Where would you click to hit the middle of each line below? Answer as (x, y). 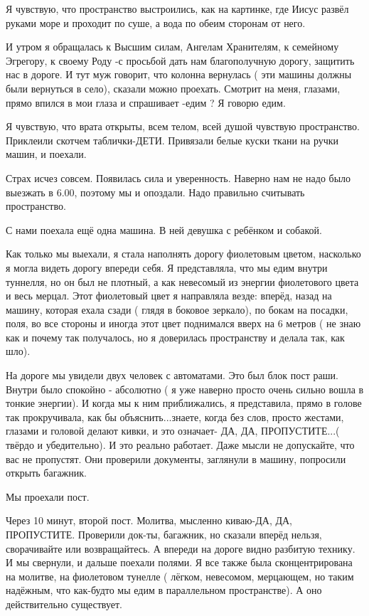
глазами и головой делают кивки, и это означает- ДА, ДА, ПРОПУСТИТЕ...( (173, 431)
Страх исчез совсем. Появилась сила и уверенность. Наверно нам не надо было (178, 177)
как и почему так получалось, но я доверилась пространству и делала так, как (175, 337)
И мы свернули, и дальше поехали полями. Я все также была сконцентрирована (179, 562)
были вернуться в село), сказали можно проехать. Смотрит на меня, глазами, (173, 88)
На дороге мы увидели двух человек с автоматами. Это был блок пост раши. (172, 375)
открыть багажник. (46, 473)
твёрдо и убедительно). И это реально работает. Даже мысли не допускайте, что (180, 445)
